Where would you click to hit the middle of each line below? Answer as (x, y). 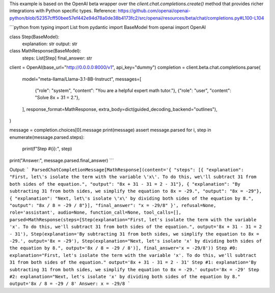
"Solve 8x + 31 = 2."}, (57, 98)
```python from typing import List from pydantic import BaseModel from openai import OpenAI (108, 27)
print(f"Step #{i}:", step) (47, 149)
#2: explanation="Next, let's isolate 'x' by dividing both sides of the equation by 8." (125, 276)
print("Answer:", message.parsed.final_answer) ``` (62, 160)
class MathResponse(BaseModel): (45, 51)
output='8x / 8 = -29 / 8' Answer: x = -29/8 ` (70, 284)
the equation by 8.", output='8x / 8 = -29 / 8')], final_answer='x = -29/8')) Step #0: (123, 248)
